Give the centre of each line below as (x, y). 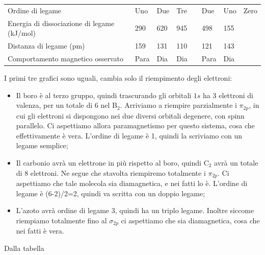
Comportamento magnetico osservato (65, 58)
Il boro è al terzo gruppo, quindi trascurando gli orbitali (104, 95)
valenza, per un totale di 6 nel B (67, 105)
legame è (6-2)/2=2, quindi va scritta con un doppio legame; (111, 193)
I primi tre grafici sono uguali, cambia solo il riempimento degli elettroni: (118, 77)
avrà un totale (236, 162)
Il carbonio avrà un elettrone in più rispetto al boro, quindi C (112, 162)
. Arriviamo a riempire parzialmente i (178, 105)
